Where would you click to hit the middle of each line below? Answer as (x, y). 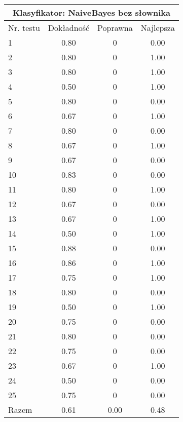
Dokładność (69, 28)
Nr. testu (24, 28)
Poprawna (115, 28)
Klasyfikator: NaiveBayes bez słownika (91, 12)
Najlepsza (158, 28)
